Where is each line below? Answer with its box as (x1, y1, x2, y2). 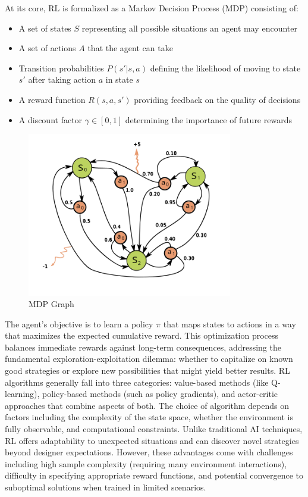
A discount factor (18, 113, 83, 126)
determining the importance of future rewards (125, 113, 292, 126)
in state (105, 73, 133, 86)
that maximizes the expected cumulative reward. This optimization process (5, 329, 279, 342)
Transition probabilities (18, 61, 104, 74)
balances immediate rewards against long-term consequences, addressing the (5, 340, 281, 353)
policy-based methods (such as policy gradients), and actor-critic (42, 387, 278, 400)
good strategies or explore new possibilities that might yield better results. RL (5, 364, 290, 377)
